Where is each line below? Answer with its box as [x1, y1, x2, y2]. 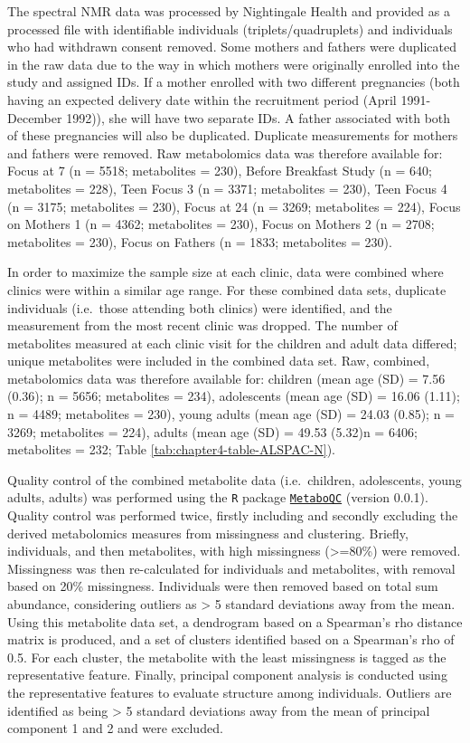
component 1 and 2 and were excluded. [7, 719, 223, 738]
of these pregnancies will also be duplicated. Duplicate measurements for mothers [7, 126, 458, 145]
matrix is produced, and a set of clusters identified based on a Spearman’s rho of [7, 630, 455, 649]
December [7, 108, 62, 127]
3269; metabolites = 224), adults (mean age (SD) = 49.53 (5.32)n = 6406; [7, 422, 418, 441]
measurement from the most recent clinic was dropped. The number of [7, 316, 398, 335]
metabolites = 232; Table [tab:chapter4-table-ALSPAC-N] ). [7, 440, 335, 459]
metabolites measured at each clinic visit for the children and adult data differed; [7, 333, 457, 352]
